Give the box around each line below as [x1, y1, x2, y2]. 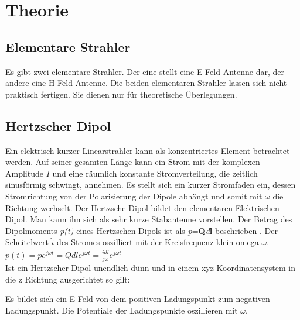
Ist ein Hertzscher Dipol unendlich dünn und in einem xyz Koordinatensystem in [5, 261, 295, 274]
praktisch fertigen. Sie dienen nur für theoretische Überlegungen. [5, 88, 237, 100]
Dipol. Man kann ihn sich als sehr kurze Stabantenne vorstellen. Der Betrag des [5, 213, 292, 225]
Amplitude [5, 167, 43, 179]
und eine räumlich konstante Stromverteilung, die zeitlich [52, 167, 258, 179]
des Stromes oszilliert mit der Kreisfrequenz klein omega [57, 236, 259, 248]
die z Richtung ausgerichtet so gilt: [5, 273, 130, 285]
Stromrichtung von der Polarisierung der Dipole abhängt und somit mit [5, 190, 262, 202]
